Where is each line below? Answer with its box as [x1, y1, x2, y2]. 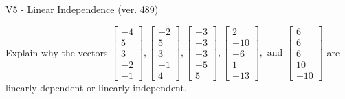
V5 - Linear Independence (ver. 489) [5, 2, 159, 16]
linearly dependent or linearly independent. [5, 80, 187, 94]
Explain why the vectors [5, 45, 108, 59]
